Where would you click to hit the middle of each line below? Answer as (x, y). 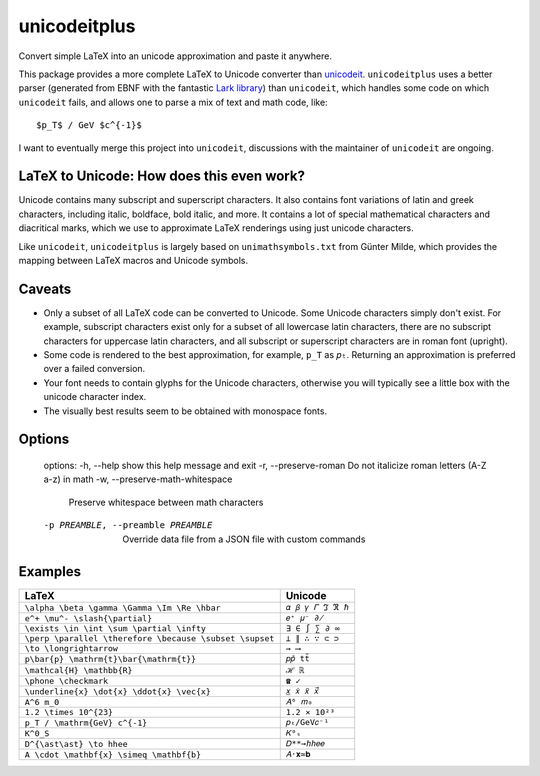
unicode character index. (95, 397)
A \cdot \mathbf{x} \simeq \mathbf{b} (113, 754)
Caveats (45, 288)
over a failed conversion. (94, 369)
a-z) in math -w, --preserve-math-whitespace (138, 479)
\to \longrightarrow (71, 648)
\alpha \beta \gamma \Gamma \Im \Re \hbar (122, 607)
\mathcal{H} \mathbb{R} (78, 670)
